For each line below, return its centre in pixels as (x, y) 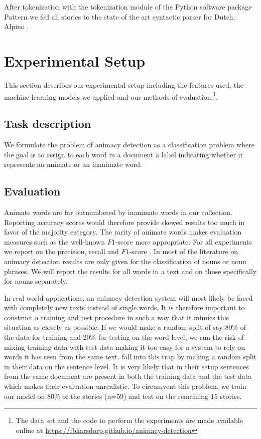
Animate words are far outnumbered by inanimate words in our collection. (118, 212)
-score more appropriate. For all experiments (184, 241)
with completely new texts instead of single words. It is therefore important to (124, 307)
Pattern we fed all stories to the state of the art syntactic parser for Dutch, (120, 16)
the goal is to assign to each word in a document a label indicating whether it (123, 154)
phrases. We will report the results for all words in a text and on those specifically (130, 271)
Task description (48, 124)
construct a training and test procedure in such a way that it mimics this (117, 317)
